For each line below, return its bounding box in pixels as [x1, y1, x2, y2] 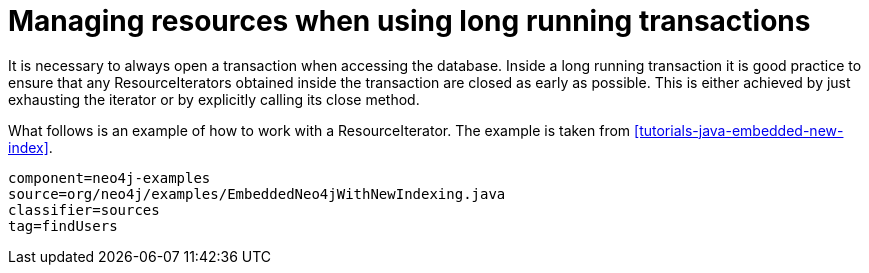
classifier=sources [8, 201, 160, 218]
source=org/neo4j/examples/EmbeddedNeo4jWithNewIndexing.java [8, 185, 506, 202]
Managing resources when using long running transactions [8, 4, 811, 38]
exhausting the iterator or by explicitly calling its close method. [8, 90, 420, 108]
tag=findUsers [8, 217, 118, 234]
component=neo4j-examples [8, 169, 211, 186]
